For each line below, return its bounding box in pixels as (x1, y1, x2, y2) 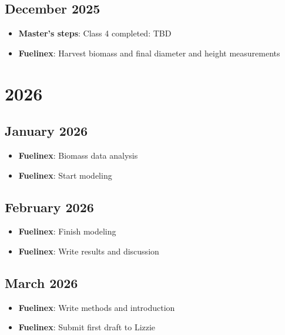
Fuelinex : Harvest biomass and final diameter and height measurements (18, 46, 280, 59)
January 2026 (5, 122, 88, 140)
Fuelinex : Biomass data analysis (18, 149, 138, 161)
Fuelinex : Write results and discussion (18, 244, 159, 257)
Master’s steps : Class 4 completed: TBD (18, 27, 172, 39)
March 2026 (5, 273, 78, 292)
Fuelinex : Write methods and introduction (18, 301, 175, 313)
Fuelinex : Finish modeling (18, 225, 116, 237)
